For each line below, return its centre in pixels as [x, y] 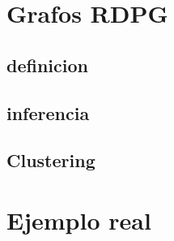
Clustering [51, 160]
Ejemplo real [79, 219]
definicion [47, 65]
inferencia [48, 112]
